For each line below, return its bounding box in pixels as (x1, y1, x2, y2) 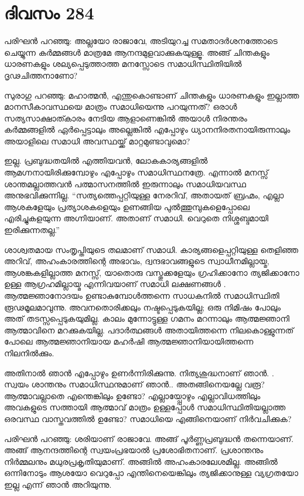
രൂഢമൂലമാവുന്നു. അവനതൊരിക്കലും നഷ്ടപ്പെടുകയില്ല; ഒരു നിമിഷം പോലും (4, 301, 281, 313)
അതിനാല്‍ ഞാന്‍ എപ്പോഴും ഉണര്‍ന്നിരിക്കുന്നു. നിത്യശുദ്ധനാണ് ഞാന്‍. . (4, 366, 274, 379)
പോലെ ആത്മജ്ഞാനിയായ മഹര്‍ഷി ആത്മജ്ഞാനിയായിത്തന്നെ (4, 335, 254, 347)
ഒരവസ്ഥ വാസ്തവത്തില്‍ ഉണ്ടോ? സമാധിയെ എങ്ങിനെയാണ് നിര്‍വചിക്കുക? (4, 412, 292, 424)
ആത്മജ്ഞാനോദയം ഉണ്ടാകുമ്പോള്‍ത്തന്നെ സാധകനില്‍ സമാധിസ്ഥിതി (4, 289, 279, 301)
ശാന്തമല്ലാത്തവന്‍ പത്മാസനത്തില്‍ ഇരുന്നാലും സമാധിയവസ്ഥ (4, 177, 246, 190)
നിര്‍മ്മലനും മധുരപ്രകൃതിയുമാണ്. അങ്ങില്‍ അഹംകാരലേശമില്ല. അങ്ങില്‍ (4, 455, 278, 467)
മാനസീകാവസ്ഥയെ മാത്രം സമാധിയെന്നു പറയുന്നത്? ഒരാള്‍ (4, 100, 237, 113)
